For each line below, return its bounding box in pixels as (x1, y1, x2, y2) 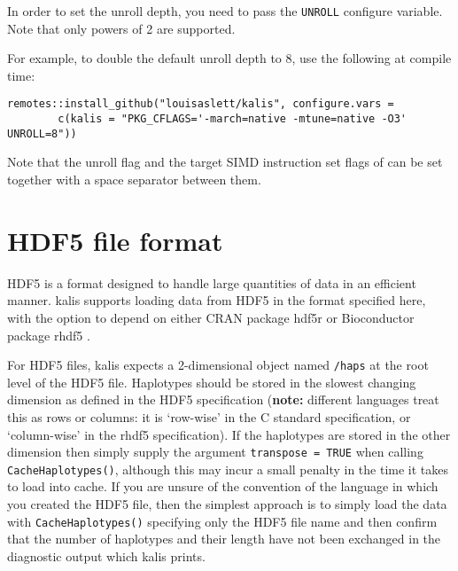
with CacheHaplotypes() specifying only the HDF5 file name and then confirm (7, 512, 438, 530)
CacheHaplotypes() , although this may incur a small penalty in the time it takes (7, 459, 449, 478)
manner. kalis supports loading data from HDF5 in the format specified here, (7, 291, 426, 309)
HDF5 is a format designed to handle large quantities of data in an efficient (7, 273, 416, 292)
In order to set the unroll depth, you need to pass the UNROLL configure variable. (7, 2, 443, 20)
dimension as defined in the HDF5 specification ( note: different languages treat (7, 390, 439, 409)
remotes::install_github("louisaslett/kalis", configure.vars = (7, 98, 394, 111)
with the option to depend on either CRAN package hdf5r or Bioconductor (7, 308, 415, 326)
